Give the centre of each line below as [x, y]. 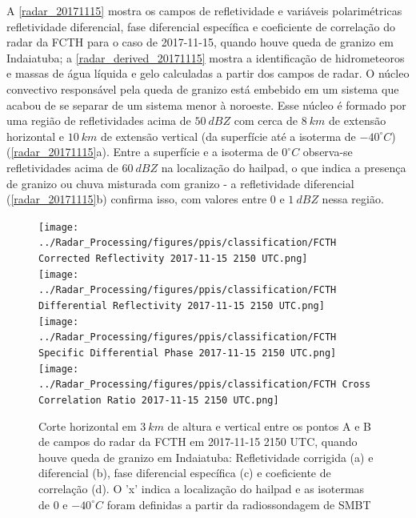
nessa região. [353, 199]
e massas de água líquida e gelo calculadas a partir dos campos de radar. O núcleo [208, 73]
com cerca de [266, 120]
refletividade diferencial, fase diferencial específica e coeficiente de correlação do [201, 26]
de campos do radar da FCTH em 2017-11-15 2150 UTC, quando [198, 442]
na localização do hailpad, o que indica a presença [284, 167]
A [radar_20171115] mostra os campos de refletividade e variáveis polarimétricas [204, 10]
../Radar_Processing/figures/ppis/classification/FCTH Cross [205, 385]
